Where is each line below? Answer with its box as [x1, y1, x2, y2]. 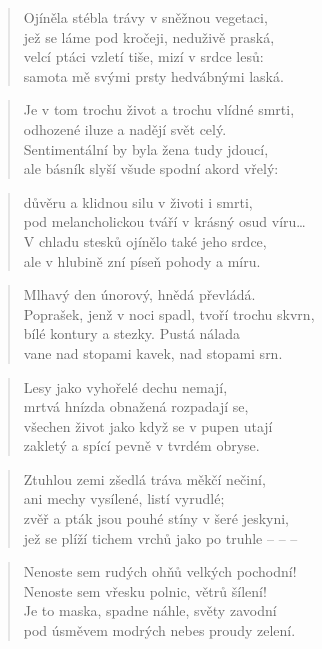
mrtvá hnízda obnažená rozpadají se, [23, 396, 249, 417]
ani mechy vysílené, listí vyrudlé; [23, 488, 225, 509]
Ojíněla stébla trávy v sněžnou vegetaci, [23, 7, 268, 27]
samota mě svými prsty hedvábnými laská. [23, 65, 284, 86]
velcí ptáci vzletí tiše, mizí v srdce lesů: [23, 46, 264, 67]
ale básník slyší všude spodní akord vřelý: [23, 158, 279, 179]
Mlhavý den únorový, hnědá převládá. [23, 284, 256, 305]
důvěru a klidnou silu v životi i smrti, [23, 191, 253, 212]
